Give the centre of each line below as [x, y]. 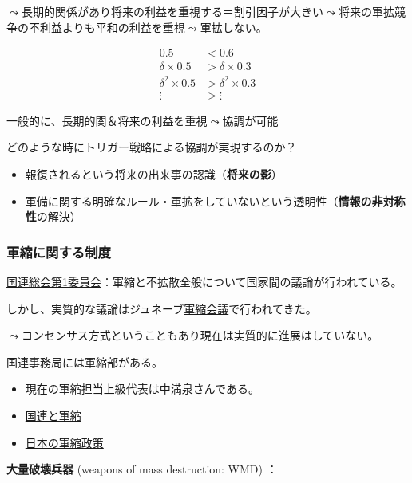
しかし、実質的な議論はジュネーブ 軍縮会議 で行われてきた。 [162, 308]
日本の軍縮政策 [64, 442]
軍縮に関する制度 [59, 251]
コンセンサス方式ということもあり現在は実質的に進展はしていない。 [200, 335]
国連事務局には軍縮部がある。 [85, 361]
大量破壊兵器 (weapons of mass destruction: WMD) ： [142, 469]
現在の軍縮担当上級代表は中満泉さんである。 [142, 389]
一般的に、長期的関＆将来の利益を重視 [107, 120]
